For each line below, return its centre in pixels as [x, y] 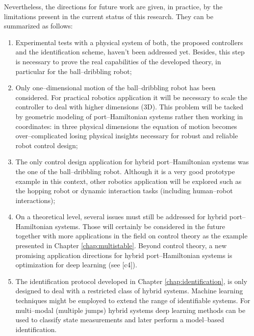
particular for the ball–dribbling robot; [74, 71]
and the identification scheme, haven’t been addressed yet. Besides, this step [130, 52]
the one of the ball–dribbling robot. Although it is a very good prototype [125, 171]
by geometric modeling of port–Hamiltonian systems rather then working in [129, 116]
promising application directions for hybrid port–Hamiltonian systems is [124, 255]
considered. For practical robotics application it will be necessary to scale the [131, 97]
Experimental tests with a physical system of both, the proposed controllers [129, 42]
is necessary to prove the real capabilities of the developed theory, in [118, 61]
